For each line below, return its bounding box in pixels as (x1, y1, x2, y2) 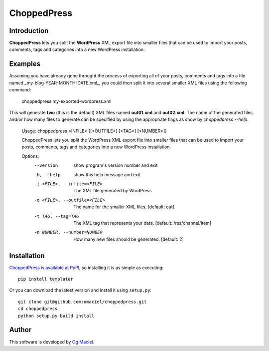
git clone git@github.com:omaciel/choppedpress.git (18, 299, 147, 305)
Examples (9, 60, 41, 68)
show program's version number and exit (73, 162, 158, 168)
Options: (21, 153, 39, 159)
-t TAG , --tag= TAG (34, 213, 79, 219)
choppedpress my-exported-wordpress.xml (21, 98, 112, 104)
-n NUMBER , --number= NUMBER (34, 230, 103, 235)
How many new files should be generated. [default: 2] (73, 236, 184, 242)
